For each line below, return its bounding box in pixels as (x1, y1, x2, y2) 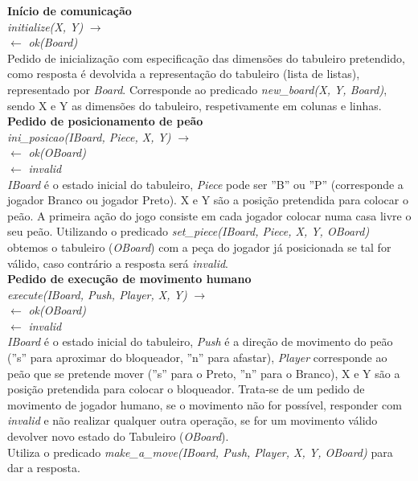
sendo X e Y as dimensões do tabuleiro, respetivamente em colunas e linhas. (7, 97, 382, 113)
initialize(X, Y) (7, 18, 84, 35)
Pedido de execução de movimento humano (7, 270, 252, 287)
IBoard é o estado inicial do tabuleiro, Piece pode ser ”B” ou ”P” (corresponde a (7, 175, 404, 192)
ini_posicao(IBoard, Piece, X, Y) (7, 128, 171, 145)
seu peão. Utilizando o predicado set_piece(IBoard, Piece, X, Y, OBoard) (7, 223, 370, 240)
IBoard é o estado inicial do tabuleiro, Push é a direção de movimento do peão (7, 333, 393, 350)
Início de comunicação (7, 2, 132, 18)
